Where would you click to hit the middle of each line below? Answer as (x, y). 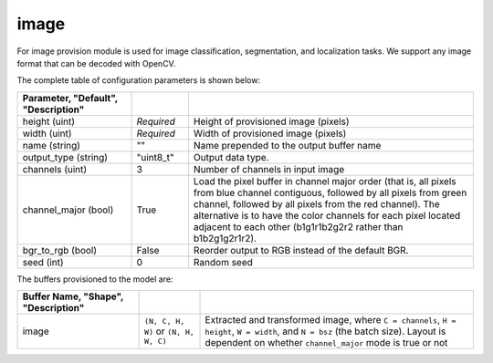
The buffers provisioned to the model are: (95, 279)
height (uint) (49, 121)
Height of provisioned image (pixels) (272, 121)
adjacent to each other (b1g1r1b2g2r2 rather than (298, 226)
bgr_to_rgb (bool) (60, 250)
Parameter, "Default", (70, 98)
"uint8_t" (155, 157)
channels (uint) (55, 169)
